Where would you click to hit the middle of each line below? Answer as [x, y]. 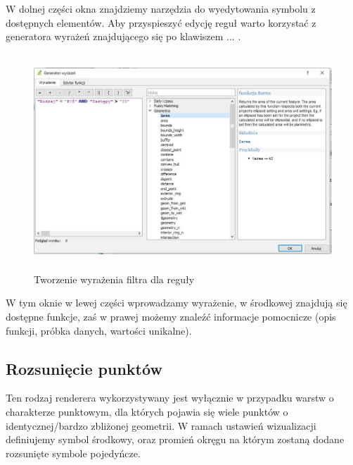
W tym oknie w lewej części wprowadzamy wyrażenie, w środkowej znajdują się [176, 303]
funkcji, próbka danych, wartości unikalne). [99, 330]
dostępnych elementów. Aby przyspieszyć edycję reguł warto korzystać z [161, 22]
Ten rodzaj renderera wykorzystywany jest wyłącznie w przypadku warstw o [170, 398]
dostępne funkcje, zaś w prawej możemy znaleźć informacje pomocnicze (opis [171, 316]
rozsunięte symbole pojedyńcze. [73, 453]
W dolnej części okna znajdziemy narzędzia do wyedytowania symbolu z [161, 8]
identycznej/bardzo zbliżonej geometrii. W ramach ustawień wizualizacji [161, 425]
